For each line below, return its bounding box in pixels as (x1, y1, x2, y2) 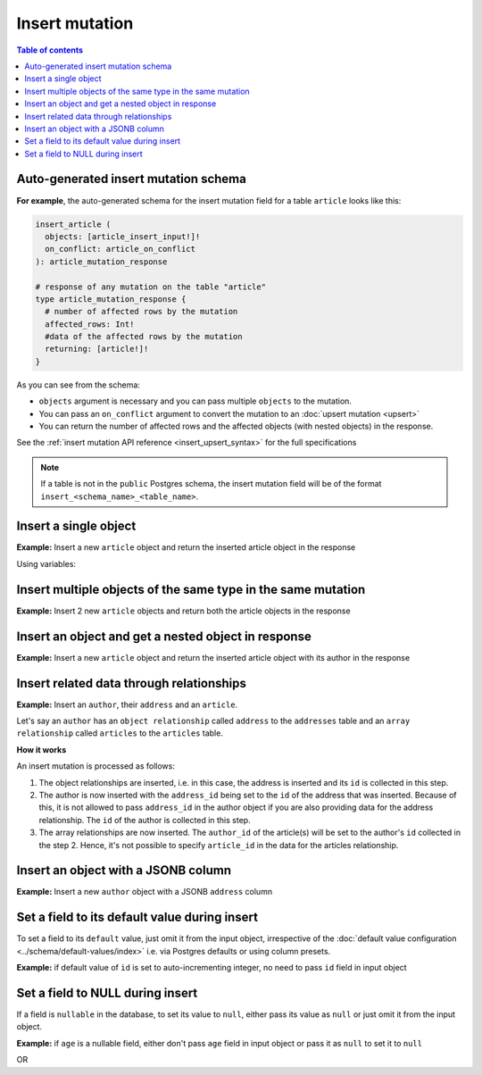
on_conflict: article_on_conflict (45, 244, 196, 254)
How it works (16, 744, 67, 754)
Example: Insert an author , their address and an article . (16, 699, 238, 710)
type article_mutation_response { (35, 294, 187, 304)
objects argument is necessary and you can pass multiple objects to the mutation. (38, 396, 353, 406)
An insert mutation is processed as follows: (16, 761, 176, 771)
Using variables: (16, 558, 76, 569)
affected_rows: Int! (45, 319, 135, 329)
